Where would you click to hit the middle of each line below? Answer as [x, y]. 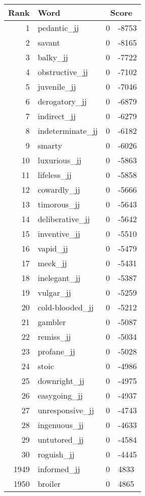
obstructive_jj [63, 72]
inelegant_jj [59, 278]
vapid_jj [53, 248]
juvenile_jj [57, 86]
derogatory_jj [62, 101]
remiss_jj [54, 336]
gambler [52, 322]
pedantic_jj [58, 28]
